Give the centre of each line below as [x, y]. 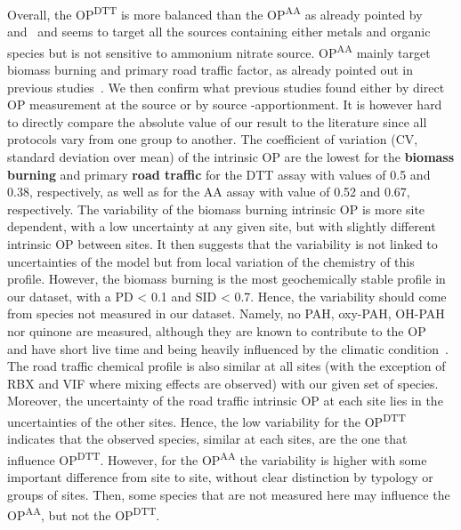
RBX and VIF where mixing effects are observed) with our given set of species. [223, 383]
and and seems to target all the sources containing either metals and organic [219, 32]
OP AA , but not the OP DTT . [84, 514]
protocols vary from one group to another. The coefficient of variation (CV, [213, 139]
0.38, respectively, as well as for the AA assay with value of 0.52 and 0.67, [209, 192]
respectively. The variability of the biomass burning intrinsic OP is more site [216, 209]
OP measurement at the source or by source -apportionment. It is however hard [225, 104]
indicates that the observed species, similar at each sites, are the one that [207, 439]
